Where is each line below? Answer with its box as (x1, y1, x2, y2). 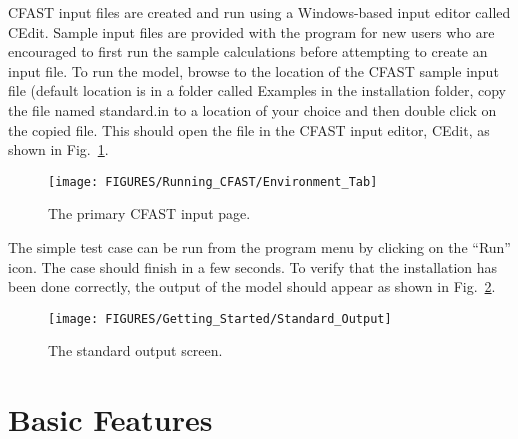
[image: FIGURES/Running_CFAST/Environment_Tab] (48, 174, 378, 189)
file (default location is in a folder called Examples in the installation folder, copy (8, 80, 506, 101)
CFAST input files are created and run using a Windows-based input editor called (8, 2, 511, 22)
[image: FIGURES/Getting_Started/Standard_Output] (48, 311, 392, 326)
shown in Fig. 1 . (8, 139, 109, 160)
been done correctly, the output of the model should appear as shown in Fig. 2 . (8, 276, 496, 297)
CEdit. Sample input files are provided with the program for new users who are (8, 21, 495, 42)
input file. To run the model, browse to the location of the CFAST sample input (8, 60, 499, 81)
